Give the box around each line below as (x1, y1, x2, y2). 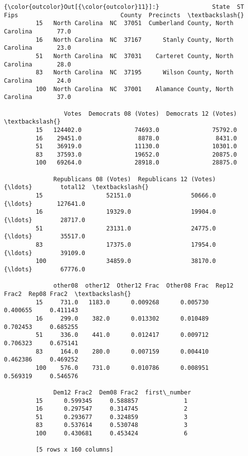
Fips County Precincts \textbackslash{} (4, 11, 244, 19)
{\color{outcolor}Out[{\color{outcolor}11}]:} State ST (4, 3, 244, 10)
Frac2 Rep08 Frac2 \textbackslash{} (4, 290, 131, 297)
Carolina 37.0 (4, 94, 71, 101)
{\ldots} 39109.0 (4, 249, 85, 257)
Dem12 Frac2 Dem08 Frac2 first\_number (53, 389, 191, 396)
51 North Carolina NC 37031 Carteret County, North (35, 52, 234, 60)
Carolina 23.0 (4, 44, 71, 52)
